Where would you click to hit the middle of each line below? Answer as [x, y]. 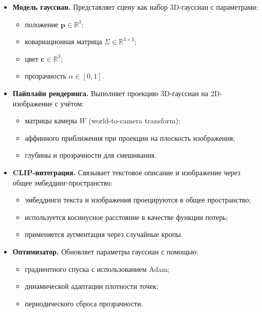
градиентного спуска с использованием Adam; [97, 269]
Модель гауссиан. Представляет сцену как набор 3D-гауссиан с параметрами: [135, 7]
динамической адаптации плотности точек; [92, 286]
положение [42, 24]
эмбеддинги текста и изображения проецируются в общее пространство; [138, 200]
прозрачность [45, 76]
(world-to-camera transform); [134, 121]
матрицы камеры [51, 121]
